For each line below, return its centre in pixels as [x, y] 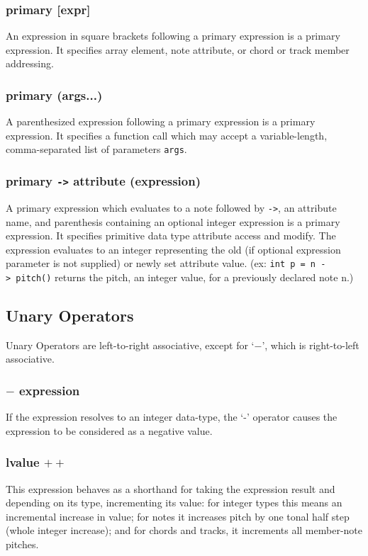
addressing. [30, 63]
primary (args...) [54, 95]
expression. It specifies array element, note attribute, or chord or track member [178, 49]
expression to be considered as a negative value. [109, 430]
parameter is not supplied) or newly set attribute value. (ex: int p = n [161, 263]
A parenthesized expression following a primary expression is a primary [161, 121]
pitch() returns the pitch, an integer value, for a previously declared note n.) [185, 277]
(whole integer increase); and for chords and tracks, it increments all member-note [184, 530]
